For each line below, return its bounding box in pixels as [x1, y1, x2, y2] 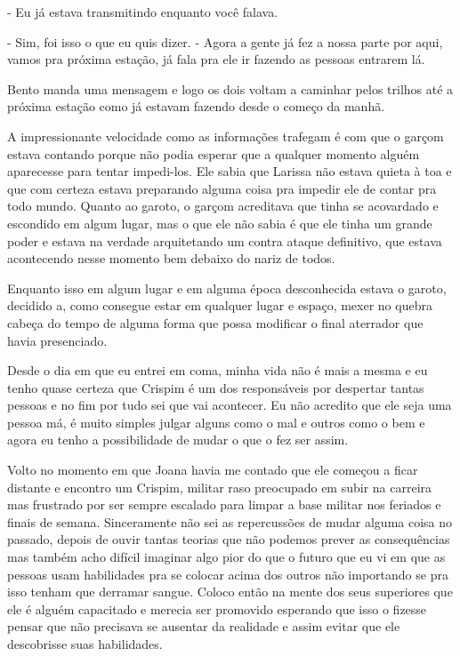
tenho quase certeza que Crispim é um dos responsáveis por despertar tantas [7, 378, 424, 396]
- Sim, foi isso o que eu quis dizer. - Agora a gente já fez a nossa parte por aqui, [7, 32, 443, 51]
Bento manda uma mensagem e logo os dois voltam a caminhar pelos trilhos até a [7, 79, 454, 98]
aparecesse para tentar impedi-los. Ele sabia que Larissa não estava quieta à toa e [7, 162, 452, 180]
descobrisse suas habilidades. [7, 635, 163, 652]
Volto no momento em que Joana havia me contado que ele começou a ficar [7, 460, 418, 479]
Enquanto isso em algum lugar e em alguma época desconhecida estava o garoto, [7, 278, 447, 297]
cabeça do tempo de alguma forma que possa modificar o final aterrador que [7, 313, 424, 332]
